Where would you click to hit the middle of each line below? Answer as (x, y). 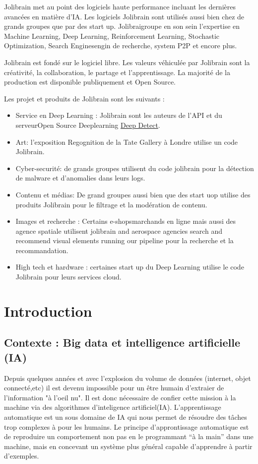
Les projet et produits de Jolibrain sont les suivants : (84, 98)
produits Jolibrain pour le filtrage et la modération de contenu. (111, 204)
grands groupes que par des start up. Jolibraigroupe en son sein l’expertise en (122, 26)
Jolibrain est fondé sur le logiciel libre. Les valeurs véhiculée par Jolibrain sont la (127, 62)
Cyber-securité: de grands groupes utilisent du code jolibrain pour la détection (135, 168)
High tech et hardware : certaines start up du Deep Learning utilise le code (130, 267)
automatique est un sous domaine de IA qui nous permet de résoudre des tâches (126, 417)
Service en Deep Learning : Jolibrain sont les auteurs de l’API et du (119, 115)
